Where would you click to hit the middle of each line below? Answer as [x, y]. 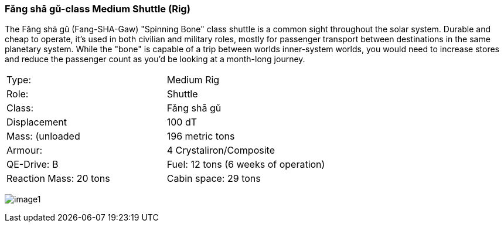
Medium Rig [193, 80]
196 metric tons [201, 136]
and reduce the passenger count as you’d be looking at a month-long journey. [155, 59]
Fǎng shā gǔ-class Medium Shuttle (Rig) [98, 9]
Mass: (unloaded [43, 136]
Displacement [37, 122]
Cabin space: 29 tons [214, 179]
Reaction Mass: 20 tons [58, 179]
